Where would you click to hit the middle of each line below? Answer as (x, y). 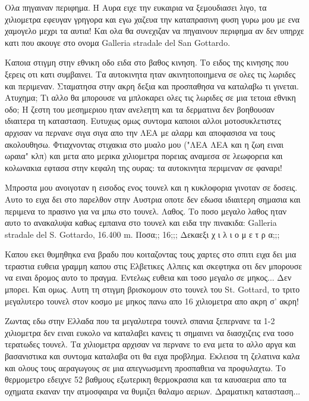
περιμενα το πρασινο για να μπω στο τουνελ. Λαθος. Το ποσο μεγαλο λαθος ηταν (146, 211)
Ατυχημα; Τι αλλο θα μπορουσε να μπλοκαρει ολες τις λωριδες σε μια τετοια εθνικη (150, 97)
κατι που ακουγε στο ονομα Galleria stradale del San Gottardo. (118, 42)
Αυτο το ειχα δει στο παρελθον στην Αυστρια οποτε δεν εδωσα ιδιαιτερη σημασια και (153, 199)
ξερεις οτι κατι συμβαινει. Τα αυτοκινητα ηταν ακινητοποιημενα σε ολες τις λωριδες (150, 74)
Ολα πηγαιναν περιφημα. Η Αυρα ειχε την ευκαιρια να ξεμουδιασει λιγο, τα (136, 7)
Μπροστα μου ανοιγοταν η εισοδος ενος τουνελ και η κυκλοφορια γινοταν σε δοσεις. (151, 187)
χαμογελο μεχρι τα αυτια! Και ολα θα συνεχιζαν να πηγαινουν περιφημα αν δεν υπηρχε (154, 31)
